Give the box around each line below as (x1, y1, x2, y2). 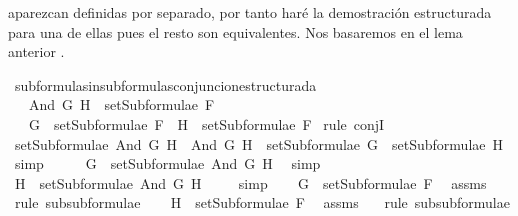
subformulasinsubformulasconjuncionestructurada (14, 74, 317, 95)
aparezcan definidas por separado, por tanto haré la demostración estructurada (8, 2, 492, 22)
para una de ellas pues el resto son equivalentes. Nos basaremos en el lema (8, 21, 463, 42)
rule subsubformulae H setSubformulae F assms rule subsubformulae (14, 192, 510, 213)
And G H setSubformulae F (28, 94, 215, 115)
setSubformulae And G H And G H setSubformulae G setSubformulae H (14, 133, 503, 154)
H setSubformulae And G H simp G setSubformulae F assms (14, 172, 487, 193)
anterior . (8, 41, 65, 62)
